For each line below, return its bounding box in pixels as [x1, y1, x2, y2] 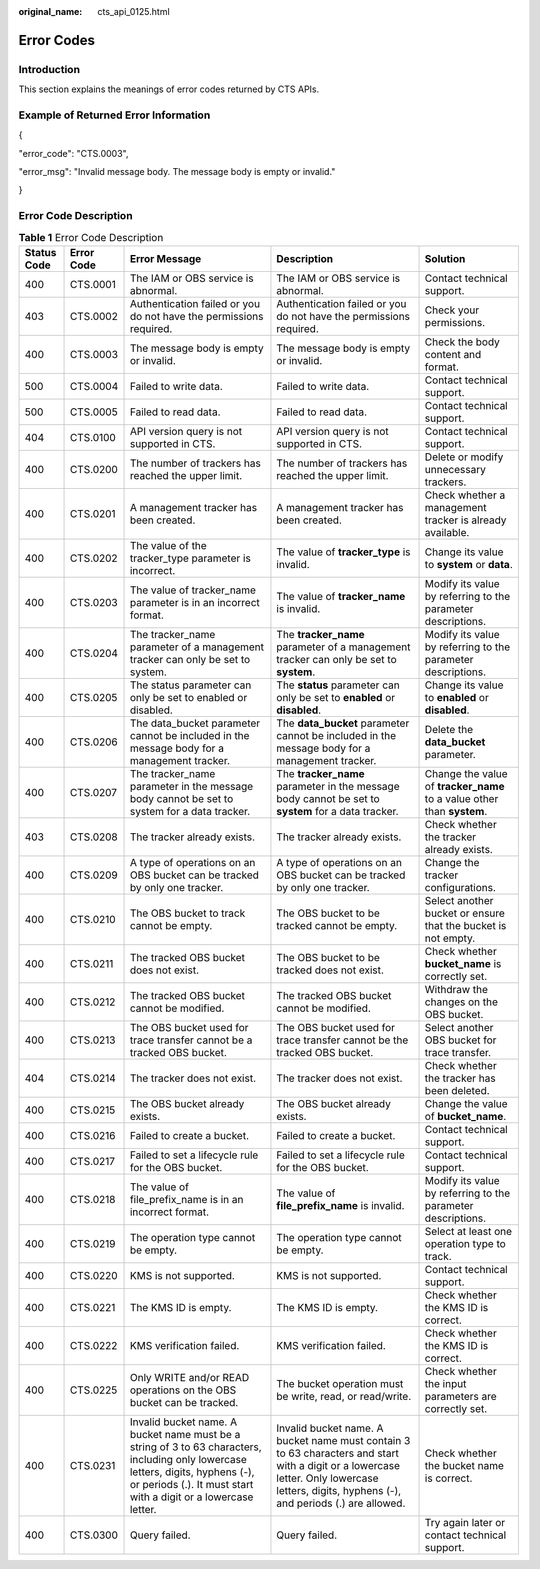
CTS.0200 [69, 462, 119, 476]
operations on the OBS [129, 1383, 237, 1397]
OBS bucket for [424, 1033, 497, 1047]
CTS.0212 [69, 995, 116, 1009]
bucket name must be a [129, 1427, 241, 1441]
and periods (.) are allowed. [276, 1496, 406, 1510]
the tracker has [424, 1071, 496, 1085]
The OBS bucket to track [129, 906, 246, 920]
